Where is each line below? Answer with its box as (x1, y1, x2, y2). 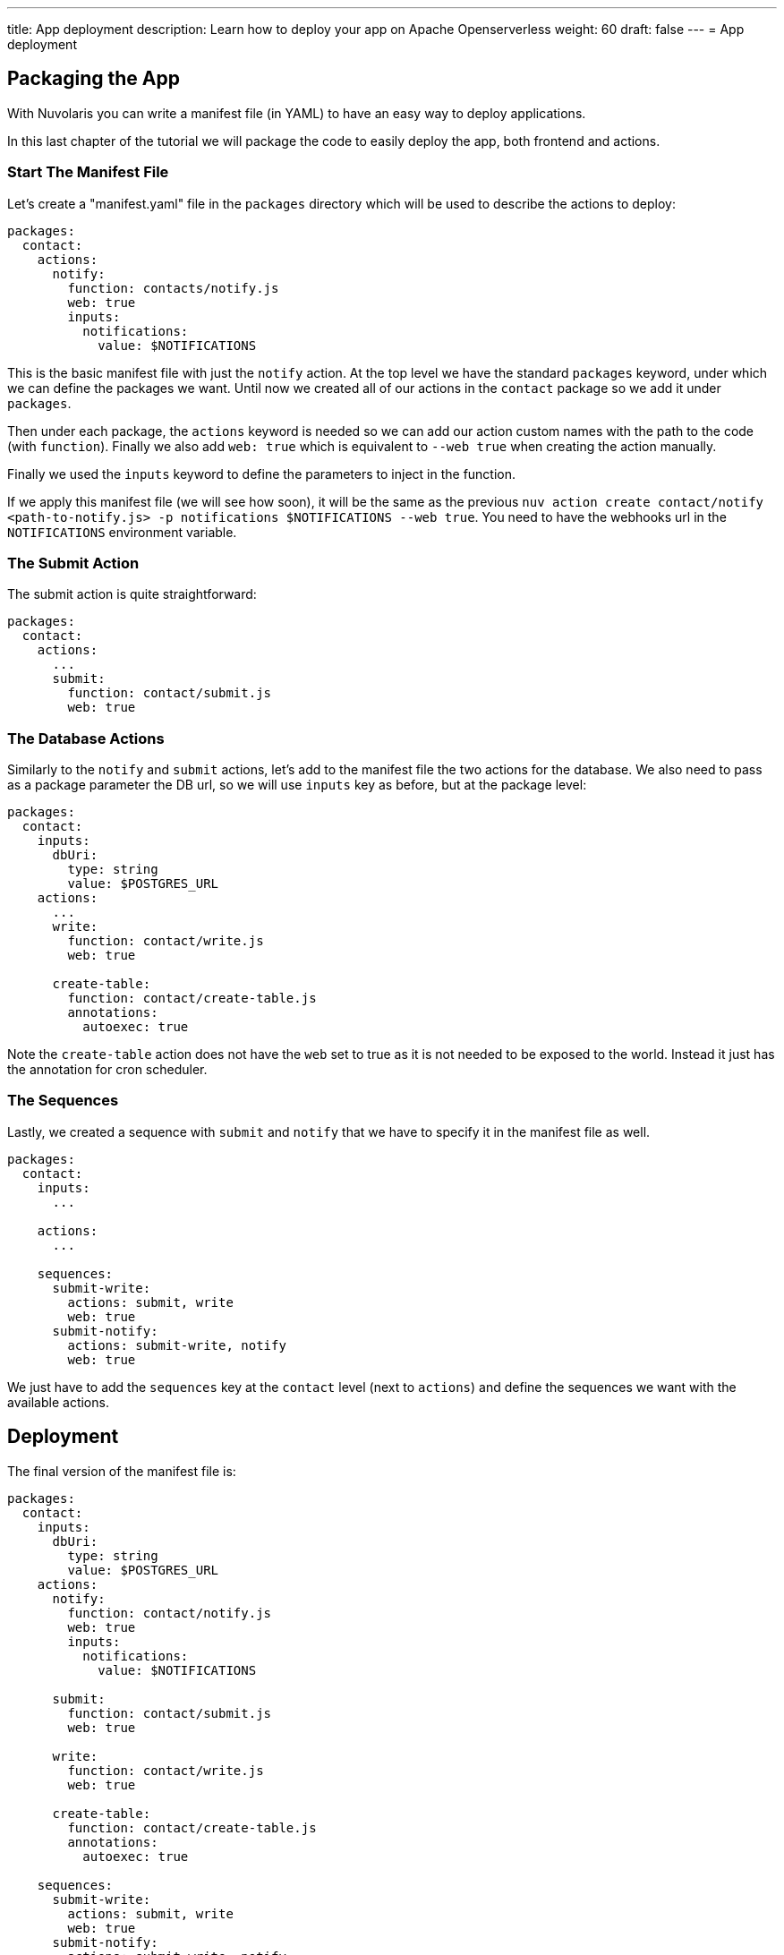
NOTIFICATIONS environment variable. (7, 524, 237, 540)
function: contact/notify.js (67, 1605, 272, 1620)
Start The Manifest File (7, 163, 169, 182)
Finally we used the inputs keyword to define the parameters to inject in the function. (7, 465, 516, 482)
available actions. (7, 1394, 109, 1410)
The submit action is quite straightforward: (7, 586, 257, 602)
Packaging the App (7, 67, 180, 90)
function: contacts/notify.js (67, 280, 279, 295)
